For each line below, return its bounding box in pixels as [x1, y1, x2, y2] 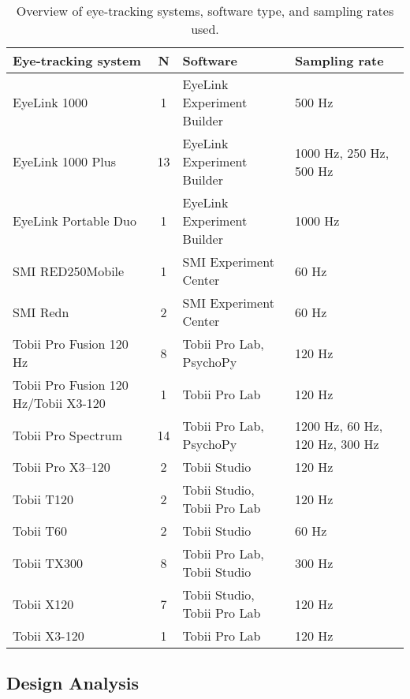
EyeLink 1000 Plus [13, 152, 116, 170]
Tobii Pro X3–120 [13, 458, 110, 476]
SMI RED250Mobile [13, 261, 125, 280]
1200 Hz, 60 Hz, [295, 417, 383, 435]
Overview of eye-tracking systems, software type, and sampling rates [16, 2, 394, 20]
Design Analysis [6, 671, 139, 695]
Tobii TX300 [13, 553, 83, 572]
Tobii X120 [13, 594, 74, 613]
